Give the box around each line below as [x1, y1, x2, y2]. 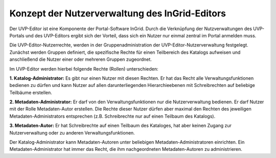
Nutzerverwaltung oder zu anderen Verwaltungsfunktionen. [9, 129, 135, 136]
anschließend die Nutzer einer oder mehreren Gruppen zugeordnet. [9, 56, 152, 62]
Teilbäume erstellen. [9, 89, 52, 96]
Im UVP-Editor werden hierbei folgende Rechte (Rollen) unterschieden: [9, 65, 158, 72]
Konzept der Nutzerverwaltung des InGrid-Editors [9, 8, 226, 19]
